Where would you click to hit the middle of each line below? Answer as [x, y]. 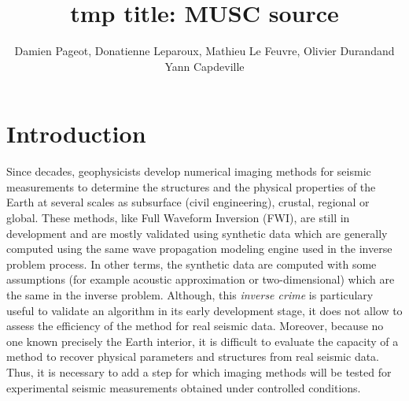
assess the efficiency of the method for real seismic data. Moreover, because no [195, 326]
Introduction [76, 134]
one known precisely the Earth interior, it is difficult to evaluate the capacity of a [203, 341]
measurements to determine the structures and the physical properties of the [191, 186]
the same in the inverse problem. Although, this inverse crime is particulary [190, 295]
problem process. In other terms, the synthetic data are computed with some [192, 264]
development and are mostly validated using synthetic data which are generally [197, 233]
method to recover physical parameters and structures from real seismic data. [193, 356]
